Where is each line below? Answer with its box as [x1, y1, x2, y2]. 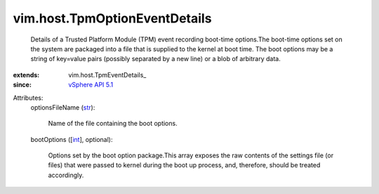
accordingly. [48, 171, 84, 179]
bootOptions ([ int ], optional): [30, 135, 113, 143]
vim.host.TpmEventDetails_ [68, 70, 147, 79]
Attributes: [13, 93, 44, 102]
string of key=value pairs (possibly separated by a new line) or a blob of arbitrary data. [30, 55, 281, 63]
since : [13, 81, 32, 89]
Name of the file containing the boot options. [48, 119, 178, 128]
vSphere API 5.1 [68, 81, 114, 89]
